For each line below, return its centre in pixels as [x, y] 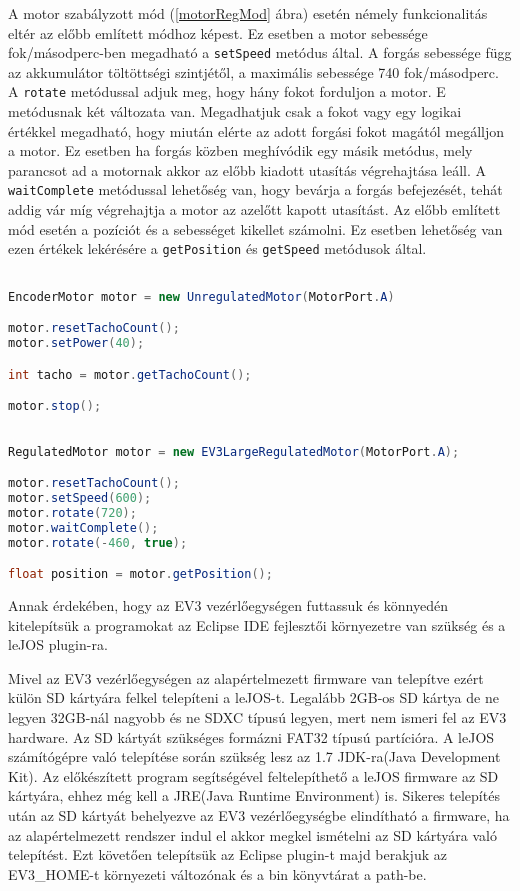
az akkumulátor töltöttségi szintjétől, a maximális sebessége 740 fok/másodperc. [253, 71]
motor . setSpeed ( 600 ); [80, 498]
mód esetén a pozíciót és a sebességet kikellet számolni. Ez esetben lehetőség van [255, 228]
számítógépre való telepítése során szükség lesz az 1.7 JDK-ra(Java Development [254, 756]
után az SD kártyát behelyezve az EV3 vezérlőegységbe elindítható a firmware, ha [259, 815]
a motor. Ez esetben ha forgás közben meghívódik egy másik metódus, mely [240, 150]
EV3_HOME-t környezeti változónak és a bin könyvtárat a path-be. [217, 873]
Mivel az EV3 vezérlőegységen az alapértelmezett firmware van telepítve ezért [246, 677]
